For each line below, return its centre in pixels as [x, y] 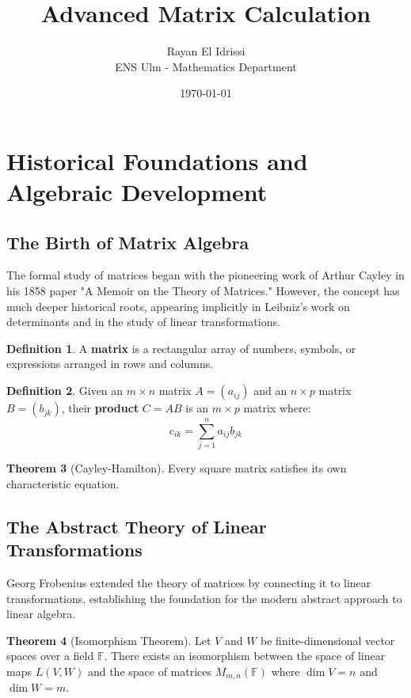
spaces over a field [50, 656]
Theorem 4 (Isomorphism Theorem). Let [109, 640]
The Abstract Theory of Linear [137, 526]
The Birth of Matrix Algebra [128, 242]
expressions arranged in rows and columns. [110, 364]
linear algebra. [41, 614]
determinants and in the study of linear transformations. [143, 322]
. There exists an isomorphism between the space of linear [245, 656]
